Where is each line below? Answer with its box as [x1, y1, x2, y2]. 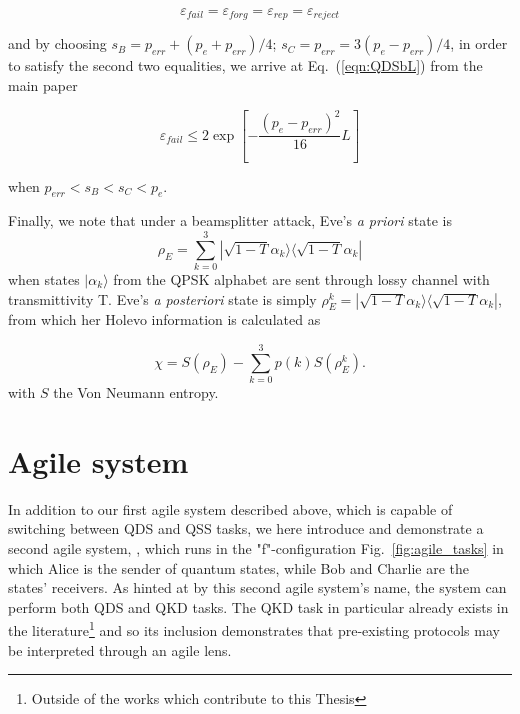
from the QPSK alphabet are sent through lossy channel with [113, 269, 490, 290]
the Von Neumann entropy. [53, 382, 219, 403]
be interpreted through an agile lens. [8, 639, 232, 660]
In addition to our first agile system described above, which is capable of [8, 498, 453, 519]
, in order [450, 33, 508, 54]
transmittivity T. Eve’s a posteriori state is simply [8, 288, 317, 309]
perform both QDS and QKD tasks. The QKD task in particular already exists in [8, 596, 509, 617]
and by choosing [8, 33, 107, 54]
